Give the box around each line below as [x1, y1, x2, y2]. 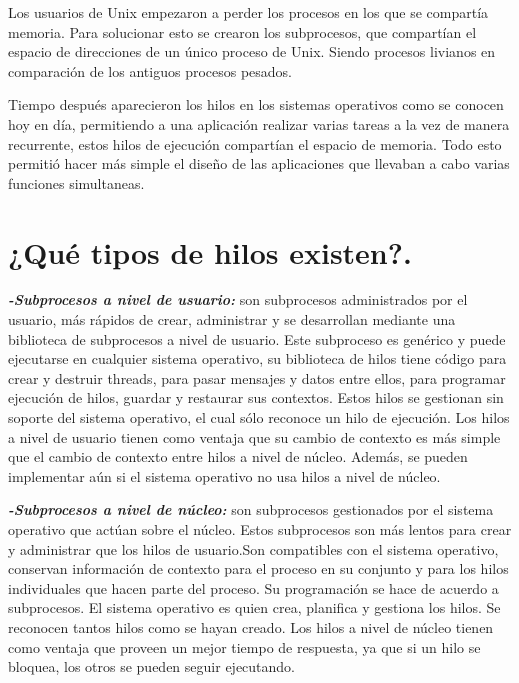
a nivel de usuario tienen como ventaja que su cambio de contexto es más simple [8, 426, 501, 447]
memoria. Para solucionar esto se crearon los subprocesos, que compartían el [8, 21, 477, 42]
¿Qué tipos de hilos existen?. [8, 231, 412, 272]
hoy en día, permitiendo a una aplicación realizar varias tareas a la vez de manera [8, 113, 510, 134]
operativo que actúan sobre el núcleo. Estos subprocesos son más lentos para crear [8, 519, 512, 539]
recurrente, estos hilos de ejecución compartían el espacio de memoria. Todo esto [8, 133, 502, 154]
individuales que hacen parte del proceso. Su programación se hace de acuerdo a [8, 577, 499, 598]
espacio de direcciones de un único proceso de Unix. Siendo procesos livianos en [8, 41, 496, 62]
